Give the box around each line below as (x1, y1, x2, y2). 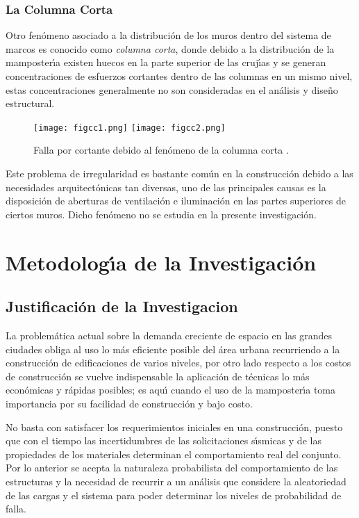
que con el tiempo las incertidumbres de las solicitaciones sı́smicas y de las (6, 433, 322, 448)
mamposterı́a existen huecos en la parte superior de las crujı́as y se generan (6, 55, 326, 70)
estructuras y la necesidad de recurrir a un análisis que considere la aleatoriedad (6, 474, 347, 488)
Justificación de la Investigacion (6, 296, 238, 317)
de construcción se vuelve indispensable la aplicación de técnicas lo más (6, 369, 310, 383)
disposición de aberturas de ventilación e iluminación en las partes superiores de (6, 193, 346, 208)
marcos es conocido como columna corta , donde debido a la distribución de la (6, 41, 335, 56)
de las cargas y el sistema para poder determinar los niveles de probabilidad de (6, 487, 342, 502)
